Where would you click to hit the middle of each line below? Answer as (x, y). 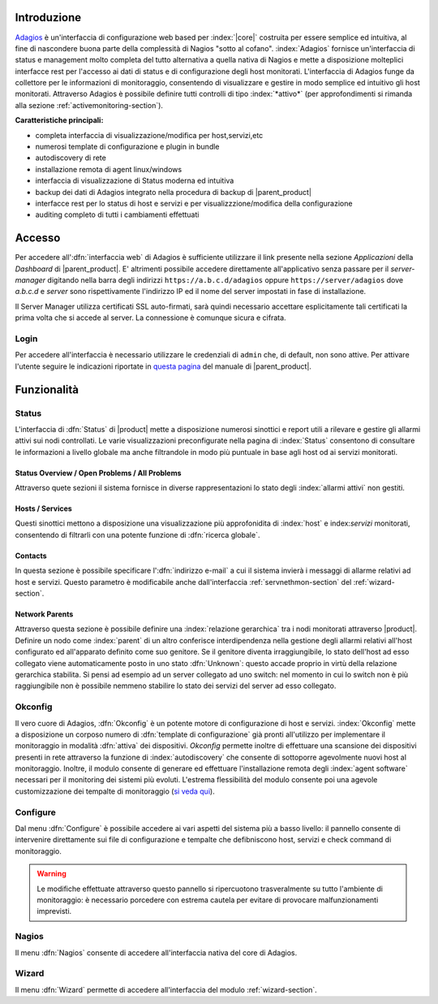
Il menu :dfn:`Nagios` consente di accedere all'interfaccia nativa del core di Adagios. (156, 952)
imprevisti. (54, 911)
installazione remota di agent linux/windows (109, 169)
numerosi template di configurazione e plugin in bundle (127, 147)
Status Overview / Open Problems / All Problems (98, 473)
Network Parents (44, 614)
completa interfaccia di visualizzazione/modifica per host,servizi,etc (149, 135)
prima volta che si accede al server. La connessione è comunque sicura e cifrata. (151, 318)
